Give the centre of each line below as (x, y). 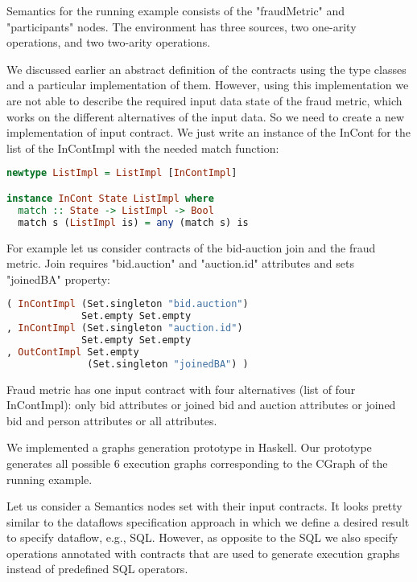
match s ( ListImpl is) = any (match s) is (133, 222)
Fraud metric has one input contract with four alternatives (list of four (181, 389)
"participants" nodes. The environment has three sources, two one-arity (182, 26)
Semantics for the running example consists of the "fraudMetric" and (176, 10)
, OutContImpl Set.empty (73, 352)
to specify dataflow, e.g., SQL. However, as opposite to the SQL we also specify (202, 537)
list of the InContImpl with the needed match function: (143, 148)
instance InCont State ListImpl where (110, 198)
